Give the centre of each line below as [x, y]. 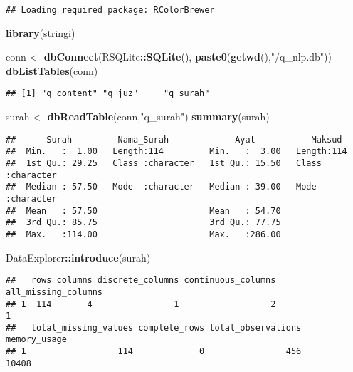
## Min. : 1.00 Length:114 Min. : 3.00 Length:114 [176, 151]
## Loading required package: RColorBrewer [110, 10]
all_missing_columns [54, 292]
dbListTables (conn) [52, 70]
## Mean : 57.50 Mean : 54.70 [143, 211]
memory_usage [36, 340]
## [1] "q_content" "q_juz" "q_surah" [108, 94]
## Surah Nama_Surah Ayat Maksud [174, 139]
